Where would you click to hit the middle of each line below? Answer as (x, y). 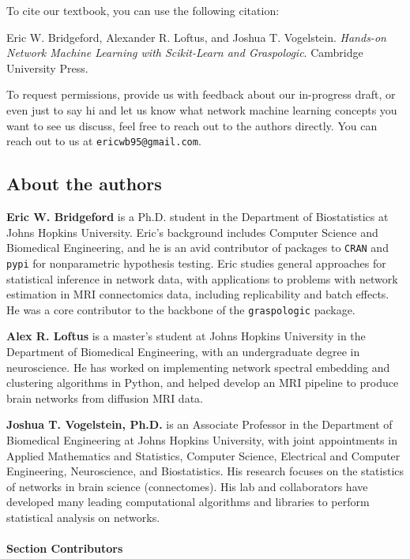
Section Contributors (65, 548)
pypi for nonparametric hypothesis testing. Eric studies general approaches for (196, 263)
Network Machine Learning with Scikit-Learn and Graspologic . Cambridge (185, 53)
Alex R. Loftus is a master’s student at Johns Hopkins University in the (186, 336)
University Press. (47, 68)
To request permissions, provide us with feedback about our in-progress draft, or (201, 94)
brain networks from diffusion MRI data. (105, 398)
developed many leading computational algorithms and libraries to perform (188, 502)
